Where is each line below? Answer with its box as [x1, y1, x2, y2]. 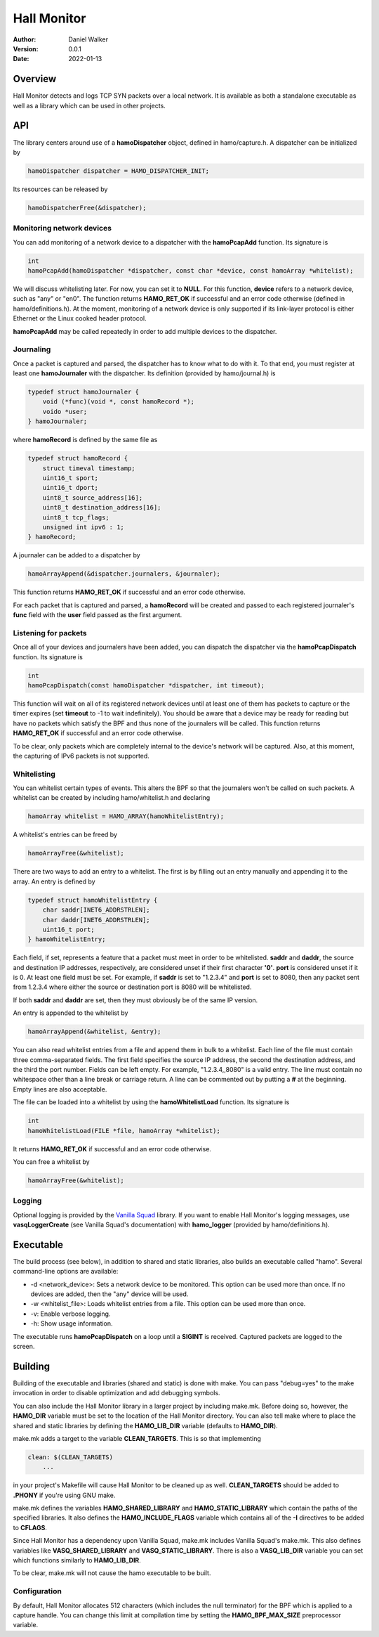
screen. [13, 1342, 35, 1351]
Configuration [13, 1586, 62, 1596]
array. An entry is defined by [13, 877, 95, 886]
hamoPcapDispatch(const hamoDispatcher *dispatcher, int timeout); [27, 681, 265, 689]
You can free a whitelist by [13, 1157, 91, 1166]
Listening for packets [13, 628, 87, 638]
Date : [13, 55, 29, 63]
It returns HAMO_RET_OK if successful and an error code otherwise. [13, 1144, 212, 1153]
